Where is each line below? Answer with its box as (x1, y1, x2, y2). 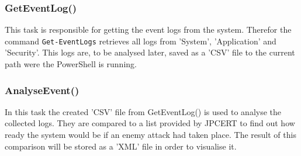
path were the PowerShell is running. (5, 58, 137, 70)
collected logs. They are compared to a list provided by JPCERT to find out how (5, 117, 295, 129)
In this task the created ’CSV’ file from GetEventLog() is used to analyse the (5, 105, 282, 117)
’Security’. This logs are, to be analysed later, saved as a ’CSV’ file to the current (5, 46, 295, 58)
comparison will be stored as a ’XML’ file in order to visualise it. (5, 140, 237, 152)
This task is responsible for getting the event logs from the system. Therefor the (5, 23, 292, 36)
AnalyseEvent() (5, 82, 79, 97)
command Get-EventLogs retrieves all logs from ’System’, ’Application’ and (5, 34, 276, 47)
